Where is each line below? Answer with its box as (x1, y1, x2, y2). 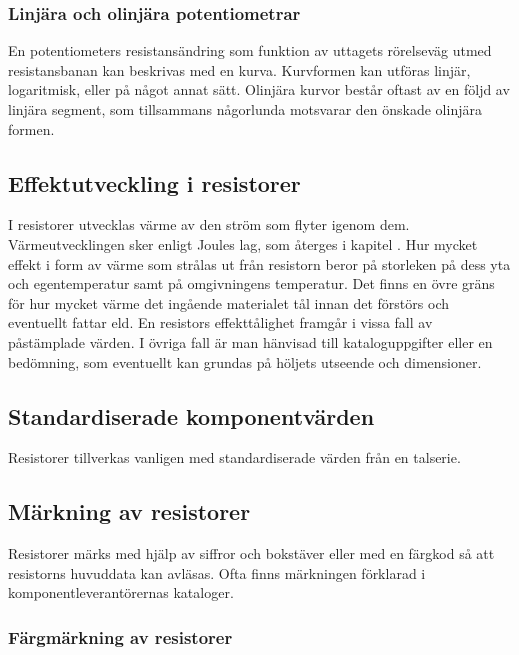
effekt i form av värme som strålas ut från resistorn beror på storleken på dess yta (8, 253, 511, 274)
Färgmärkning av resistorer (8, 624, 233, 649)
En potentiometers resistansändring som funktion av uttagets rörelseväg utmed (8, 40, 492, 61)
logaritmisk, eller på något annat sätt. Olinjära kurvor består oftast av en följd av (8, 79, 510, 100)
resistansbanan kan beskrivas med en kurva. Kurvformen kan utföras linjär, (8, 59, 471, 80)
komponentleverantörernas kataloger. (8, 582, 234, 603)
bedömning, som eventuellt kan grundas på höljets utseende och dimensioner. (8, 351, 482, 372)
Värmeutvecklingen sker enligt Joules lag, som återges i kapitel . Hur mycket (8, 233, 478, 254)
